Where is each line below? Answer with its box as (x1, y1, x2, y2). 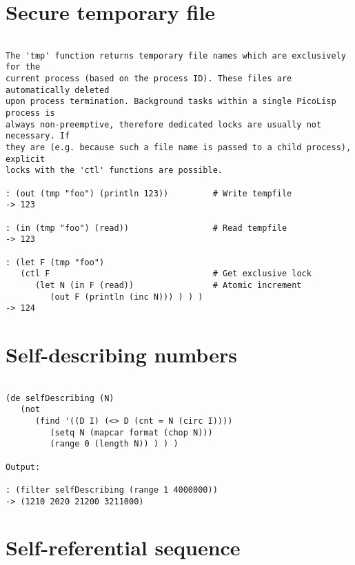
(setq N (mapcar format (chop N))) (50, 427, 213, 438)
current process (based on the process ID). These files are (6, 74, 292, 84)
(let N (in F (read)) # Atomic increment (34, 280, 302, 290)
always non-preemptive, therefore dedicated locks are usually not (6, 119, 322, 130)
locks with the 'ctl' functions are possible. (6, 165, 223, 176)
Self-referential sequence (6, 533, 241, 562)
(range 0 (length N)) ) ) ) (50, 439, 179, 449)
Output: (6, 462, 41, 472)
